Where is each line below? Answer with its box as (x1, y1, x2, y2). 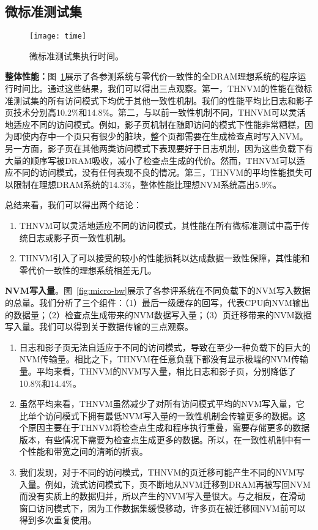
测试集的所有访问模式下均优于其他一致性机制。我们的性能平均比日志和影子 (13, 94, 313, 106)
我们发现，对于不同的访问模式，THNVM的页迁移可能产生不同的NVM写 (19, 466, 305, 479)
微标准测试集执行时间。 (29, 49, 124, 62)
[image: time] (29, 32, 87, 41)
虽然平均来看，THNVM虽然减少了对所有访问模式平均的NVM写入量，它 (19, 397, 305, 410)
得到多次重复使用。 (19, 513, 97, 526)
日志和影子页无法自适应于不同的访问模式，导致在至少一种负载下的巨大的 (19, 340, 311, 353)
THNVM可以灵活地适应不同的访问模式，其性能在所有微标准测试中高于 (19, 218, 301, 231)
